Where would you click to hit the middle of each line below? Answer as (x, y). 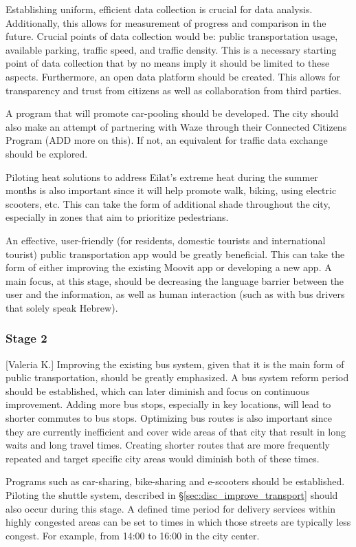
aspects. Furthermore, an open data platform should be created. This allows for (173, 76)
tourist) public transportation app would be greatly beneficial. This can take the (175, 254)
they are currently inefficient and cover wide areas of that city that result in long (176, 431)
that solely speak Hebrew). (62, 307)
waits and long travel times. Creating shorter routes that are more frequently (168, 445)
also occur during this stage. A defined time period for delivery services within (171, 508)
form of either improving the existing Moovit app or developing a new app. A (169, 267)
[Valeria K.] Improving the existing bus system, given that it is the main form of (175, 364)
